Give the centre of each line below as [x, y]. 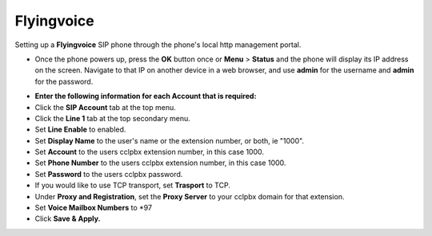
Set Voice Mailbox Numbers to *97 [93, 208]
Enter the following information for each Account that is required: [146, 96]
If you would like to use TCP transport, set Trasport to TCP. [133, 185]
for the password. [64, 81]
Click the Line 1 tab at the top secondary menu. [113, 118]
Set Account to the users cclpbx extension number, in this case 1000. [149, 152]
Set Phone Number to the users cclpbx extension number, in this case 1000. [160, 163]
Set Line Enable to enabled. [80, 130]
